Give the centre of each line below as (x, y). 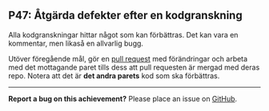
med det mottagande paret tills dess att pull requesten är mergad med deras (134, 67)
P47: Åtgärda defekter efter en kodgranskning (125, 16)
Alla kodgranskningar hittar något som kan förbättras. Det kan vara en (123, 34)
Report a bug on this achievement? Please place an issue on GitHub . (123, 98)
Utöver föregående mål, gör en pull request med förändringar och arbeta (128, 58)
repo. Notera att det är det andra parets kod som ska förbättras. (114, 75)
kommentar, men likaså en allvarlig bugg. (76, 43)
